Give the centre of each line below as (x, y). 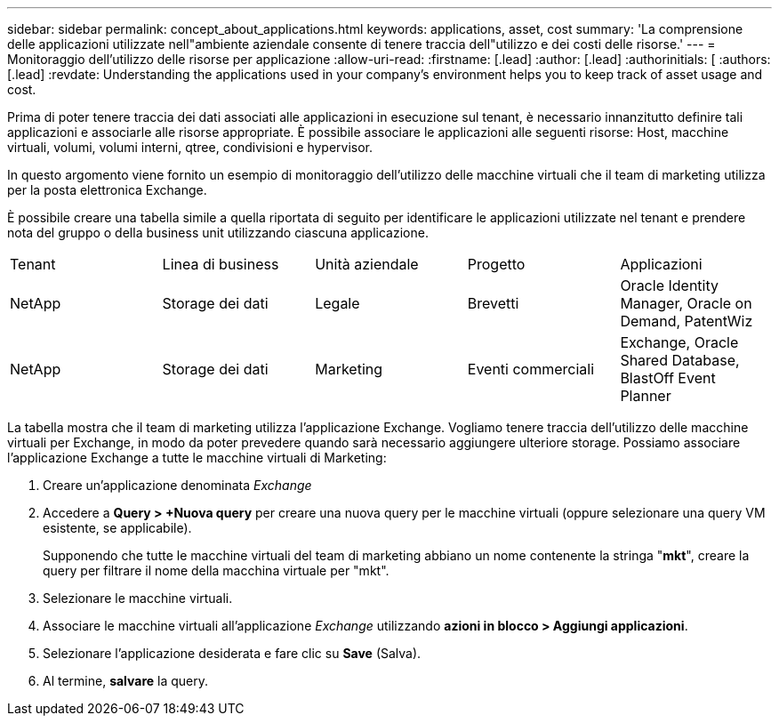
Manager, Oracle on (686, 303)
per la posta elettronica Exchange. (107, 190)
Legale (337, 303)
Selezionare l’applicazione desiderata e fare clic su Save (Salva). (232, 653)
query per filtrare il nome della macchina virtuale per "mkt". (216, 570)
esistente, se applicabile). (117, 528)
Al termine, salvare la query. (126, 681)
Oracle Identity (669, 285)
